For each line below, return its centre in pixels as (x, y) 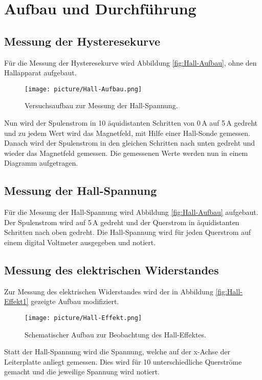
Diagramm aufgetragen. (41, 163)
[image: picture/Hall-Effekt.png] (83, 318)
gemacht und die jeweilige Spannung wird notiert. (82, 372)
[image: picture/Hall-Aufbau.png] (83, 89)
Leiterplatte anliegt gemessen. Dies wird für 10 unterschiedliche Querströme (123, 361)
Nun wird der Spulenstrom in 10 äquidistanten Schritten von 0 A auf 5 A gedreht (131, 123)
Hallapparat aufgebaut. (40, 73)
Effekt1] (16, 301)
